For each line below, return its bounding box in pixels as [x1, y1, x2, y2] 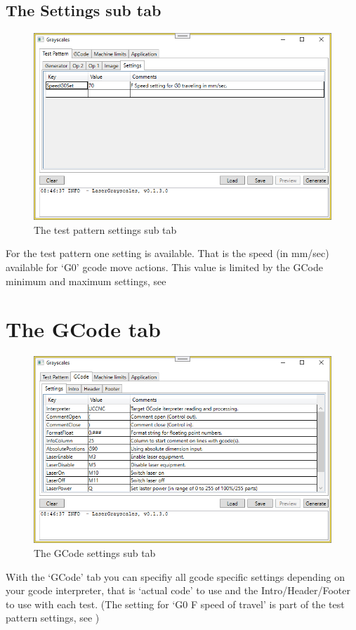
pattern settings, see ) [6, 610, 100, 625]
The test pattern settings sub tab [34, 222, 177, 237]
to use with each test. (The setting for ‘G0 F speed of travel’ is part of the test [6, 596, 345, 611]
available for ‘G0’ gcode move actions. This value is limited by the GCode [6, 260, 323, 275]
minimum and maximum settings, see [6, 273, 166, 288]
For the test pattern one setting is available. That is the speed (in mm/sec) [6, 246, 329, 261]
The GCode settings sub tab [34, 545, 156, 560]
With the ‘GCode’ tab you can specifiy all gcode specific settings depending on [6, 569, 345, 584]
